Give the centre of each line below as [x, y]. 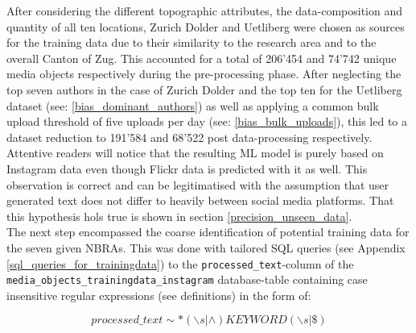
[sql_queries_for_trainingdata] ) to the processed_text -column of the [180, 263]
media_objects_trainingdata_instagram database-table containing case [187, 279]
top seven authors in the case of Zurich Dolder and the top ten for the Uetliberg [204, 89]
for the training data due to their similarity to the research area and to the [192, 42]
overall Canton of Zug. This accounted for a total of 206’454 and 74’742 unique [202, 58]
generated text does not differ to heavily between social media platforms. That [200, 200]
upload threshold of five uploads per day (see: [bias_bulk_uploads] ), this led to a [207, 121]
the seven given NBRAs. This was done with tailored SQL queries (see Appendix [206, 247]
